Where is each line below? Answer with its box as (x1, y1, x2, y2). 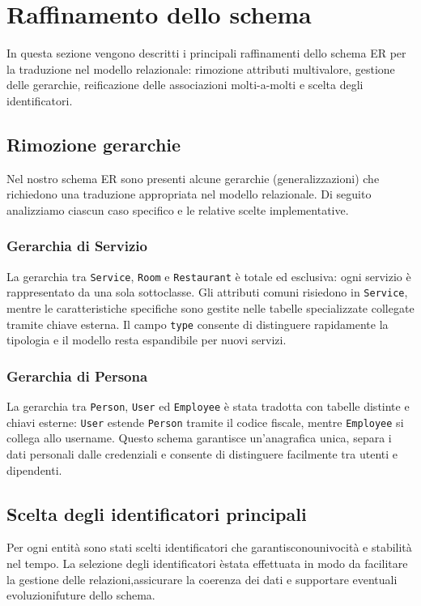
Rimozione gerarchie (6, 131, 181, 156)
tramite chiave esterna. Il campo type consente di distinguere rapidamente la (6, 315, 389, 332)
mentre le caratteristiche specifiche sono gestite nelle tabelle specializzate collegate (6, 300, 415, 317)
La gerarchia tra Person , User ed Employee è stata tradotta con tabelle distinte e (6, 398, 410, 415)
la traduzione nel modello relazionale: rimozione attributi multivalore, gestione (6, 60, 395, 77)
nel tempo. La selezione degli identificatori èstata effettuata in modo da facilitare (6, 554, 408, 571)
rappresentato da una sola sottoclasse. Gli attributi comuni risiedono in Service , (6, 284, 408, 301)
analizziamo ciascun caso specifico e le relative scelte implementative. (6, 201, 349, 218)
